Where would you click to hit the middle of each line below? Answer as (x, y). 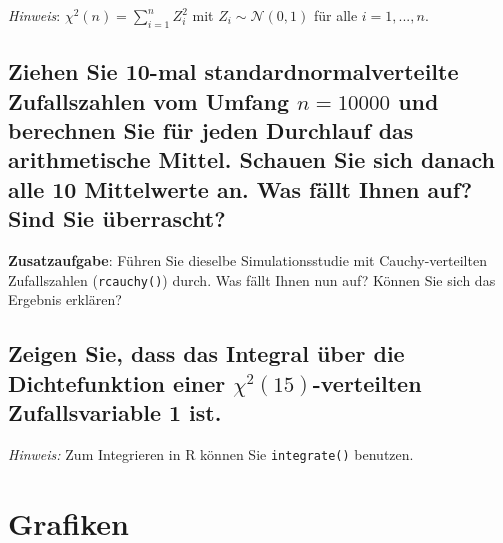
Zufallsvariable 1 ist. (115, 411)
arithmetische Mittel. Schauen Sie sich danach (251, 159)
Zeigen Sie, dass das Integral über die (206, 353)
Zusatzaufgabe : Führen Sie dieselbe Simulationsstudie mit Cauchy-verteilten (247, 259)
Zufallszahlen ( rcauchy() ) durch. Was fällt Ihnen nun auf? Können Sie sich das (252, 279)
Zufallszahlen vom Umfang (148, 100)
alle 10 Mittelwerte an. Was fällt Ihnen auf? (240, 188)
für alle (335, 15)
